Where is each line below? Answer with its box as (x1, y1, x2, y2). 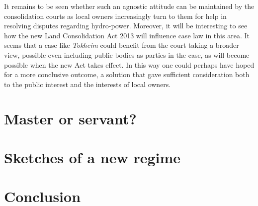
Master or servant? (4, 108, 137, 128)
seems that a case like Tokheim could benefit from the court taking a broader (4, 40, 239, 50)
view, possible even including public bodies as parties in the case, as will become (4, 49, 250, 60)
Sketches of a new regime (4, 147, 181, 167)
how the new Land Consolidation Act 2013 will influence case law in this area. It (4, 30, 250, 40)
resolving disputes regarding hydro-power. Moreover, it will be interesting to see (4, 20, 248, 31)
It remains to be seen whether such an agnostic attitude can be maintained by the (4, 1, 255, 11)
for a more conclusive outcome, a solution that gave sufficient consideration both (4, 69, 250, 80)
